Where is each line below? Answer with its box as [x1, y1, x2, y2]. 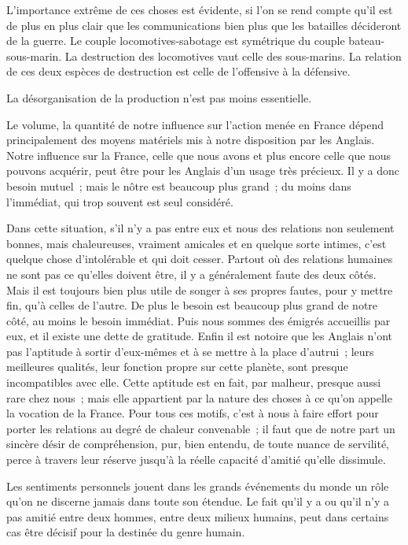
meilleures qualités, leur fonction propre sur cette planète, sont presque [6, 358, 348, 375]
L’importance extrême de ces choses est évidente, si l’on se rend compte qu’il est [6, 2, 393, 17]
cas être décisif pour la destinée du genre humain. [6, 524, 245, 540]
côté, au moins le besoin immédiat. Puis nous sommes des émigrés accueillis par [6, 312, 391, 328]
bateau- [348, 32, 385, 49]
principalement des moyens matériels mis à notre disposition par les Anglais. [6, 132, 375, 148]
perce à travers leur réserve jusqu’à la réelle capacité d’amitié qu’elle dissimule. [6, 451, 386, 468]
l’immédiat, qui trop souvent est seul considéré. [6, 193, 233, 209]
